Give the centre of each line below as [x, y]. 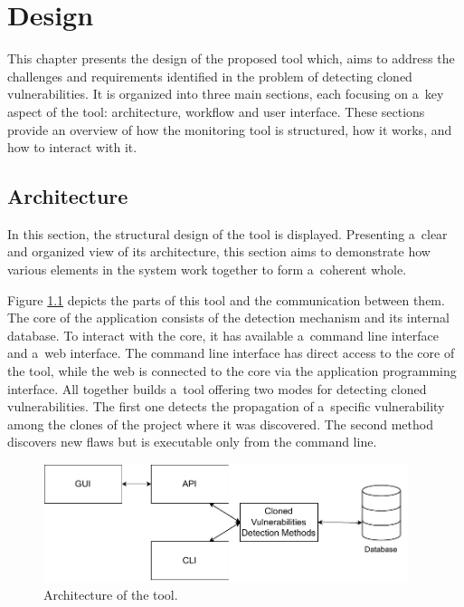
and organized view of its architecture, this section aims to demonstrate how [219, 251]
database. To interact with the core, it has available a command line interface [223, 335]
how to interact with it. [72, 147]
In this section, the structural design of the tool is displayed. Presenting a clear [227, 233]
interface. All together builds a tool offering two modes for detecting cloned [217, 388]
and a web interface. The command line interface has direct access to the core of [231, 353]
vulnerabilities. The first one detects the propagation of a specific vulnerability [226, 406]
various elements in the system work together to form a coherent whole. [207, 270]
